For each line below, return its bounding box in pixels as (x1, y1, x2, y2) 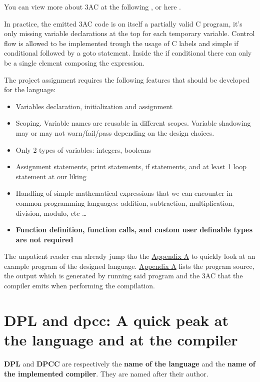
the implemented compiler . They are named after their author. (4, 368, 208, 378)
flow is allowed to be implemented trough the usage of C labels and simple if (4, 38, 238, 48)
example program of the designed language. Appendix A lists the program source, (4, 260, 254, 271)
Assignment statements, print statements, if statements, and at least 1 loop (15, 161, 246, 172)
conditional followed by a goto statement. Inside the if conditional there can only (4, 48, 252, 58)
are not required (15, 234, 73, 244)
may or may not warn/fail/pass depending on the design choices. (15, 127, 214, 138)
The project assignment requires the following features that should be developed (4, 74, 249, 85)
